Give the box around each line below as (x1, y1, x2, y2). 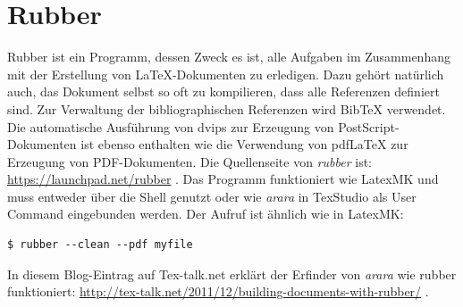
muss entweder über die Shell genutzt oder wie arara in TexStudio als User (7, 187, 417, 205)
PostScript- (338, 117, 400, 136)
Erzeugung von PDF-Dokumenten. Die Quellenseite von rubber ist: (7, 152, 372, 170)
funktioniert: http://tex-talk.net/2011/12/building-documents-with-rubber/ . (7, 282, 429, 301)
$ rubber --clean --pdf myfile (7, 238, 193, 252)
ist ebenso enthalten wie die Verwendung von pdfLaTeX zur (80, 135, 408, 153)
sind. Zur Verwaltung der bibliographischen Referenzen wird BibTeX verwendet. (7, 99, 446, 118)
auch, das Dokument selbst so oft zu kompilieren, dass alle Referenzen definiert (7, 82, 440, 101)
